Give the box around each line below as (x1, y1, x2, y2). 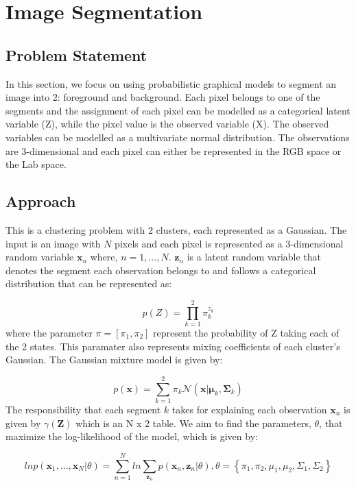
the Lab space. (5, 157, 67, 171)
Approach (5, 191, 76, 212)
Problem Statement (5, 44, 147, 65)
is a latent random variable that (187, 250, 322, 264)
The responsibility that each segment (5, 402, 161, 416)
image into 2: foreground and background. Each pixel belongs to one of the (5, 90, 320, 104)
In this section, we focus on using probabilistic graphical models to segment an (5, 76, 337, 90)
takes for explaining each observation (171, 402, 327, 416)
